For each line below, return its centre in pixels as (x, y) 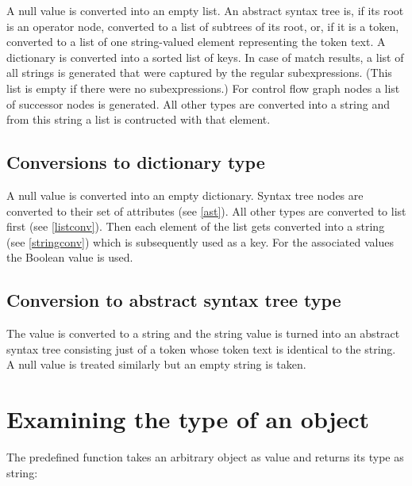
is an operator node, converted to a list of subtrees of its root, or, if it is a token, (203, 26)
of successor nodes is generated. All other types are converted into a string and (198, 103)
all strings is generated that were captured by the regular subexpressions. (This (199, 73)
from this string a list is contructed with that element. (139, 119)
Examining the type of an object (188, 419)
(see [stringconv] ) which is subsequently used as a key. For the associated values (200, 241)
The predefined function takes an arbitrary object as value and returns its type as (205, 457)
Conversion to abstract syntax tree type (174, 300)
